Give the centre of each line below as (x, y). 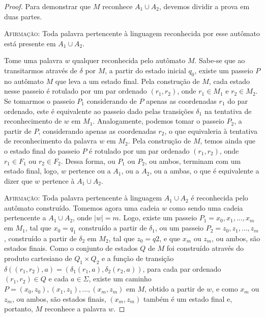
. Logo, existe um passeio (158, 218)
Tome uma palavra (33, 60)
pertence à (58, 180)
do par (238, 100)
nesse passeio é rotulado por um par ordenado (76, 91)
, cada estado (229, 81)
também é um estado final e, (188, 298)
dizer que (18, 180)
